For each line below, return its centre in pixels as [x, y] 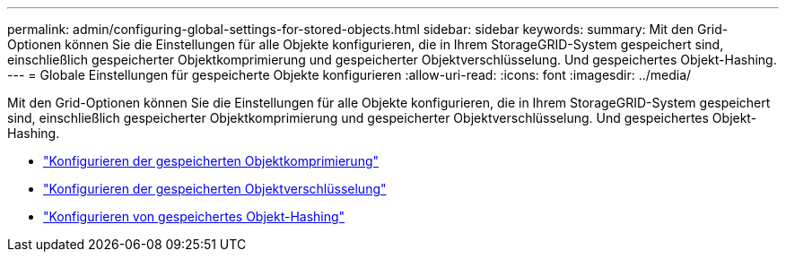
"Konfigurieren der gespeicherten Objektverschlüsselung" [215, 189]
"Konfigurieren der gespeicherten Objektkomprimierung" [211, 161]
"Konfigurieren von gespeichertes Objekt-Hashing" [194, 216]
